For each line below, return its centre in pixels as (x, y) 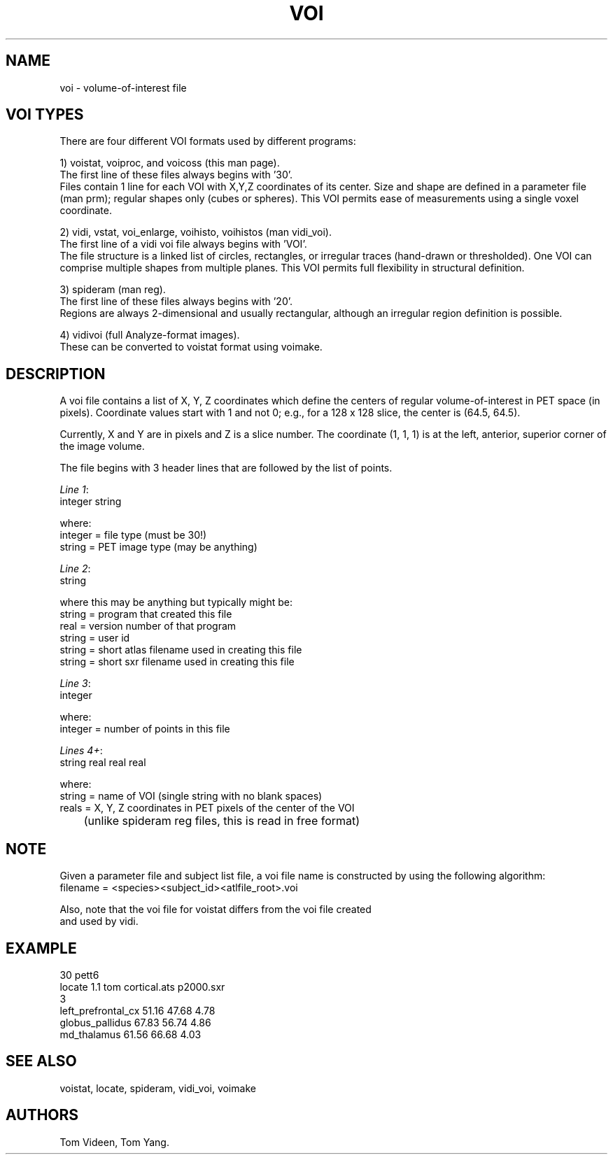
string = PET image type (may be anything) (158, 547)
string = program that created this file (146, 614)
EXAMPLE (41, 948)
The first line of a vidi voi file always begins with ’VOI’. (183, 244)
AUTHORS (42, 1115)
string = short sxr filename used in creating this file (177, 662)
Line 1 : (74, 490)
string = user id (95, 638)
